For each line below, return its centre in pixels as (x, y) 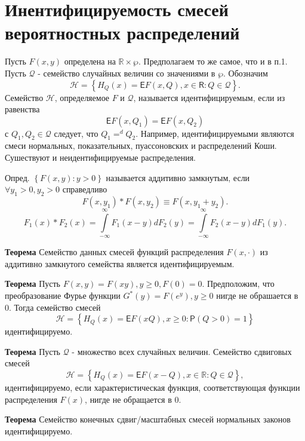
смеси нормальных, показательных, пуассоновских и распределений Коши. (141, 146)
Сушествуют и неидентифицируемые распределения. (100, 157)
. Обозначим (246, 73)
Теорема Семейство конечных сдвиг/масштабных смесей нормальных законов (148, 419)
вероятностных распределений (122, 33)
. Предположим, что (238, 284)
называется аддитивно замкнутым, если (178, 177)
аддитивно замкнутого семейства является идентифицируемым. (120, 263)
